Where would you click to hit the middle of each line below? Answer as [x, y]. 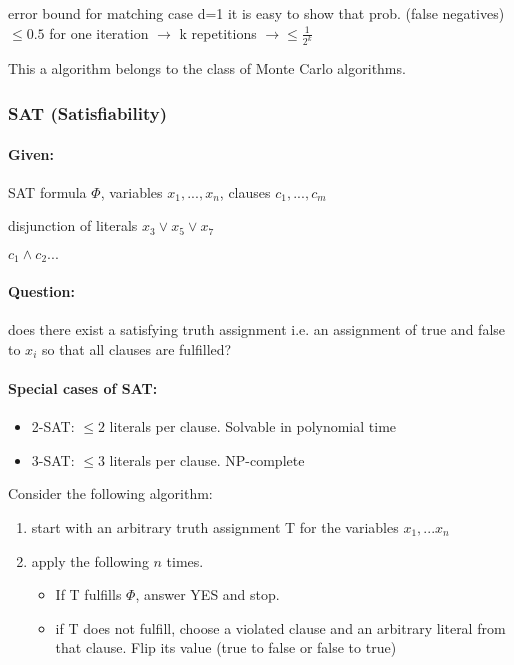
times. [185, 560]
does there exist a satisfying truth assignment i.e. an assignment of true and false [257, 329]
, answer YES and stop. [207, 594]
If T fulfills [88, 594]
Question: [41, 290]
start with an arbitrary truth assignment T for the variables [215, 526]
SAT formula [47, 191]
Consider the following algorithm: [110, 493]
